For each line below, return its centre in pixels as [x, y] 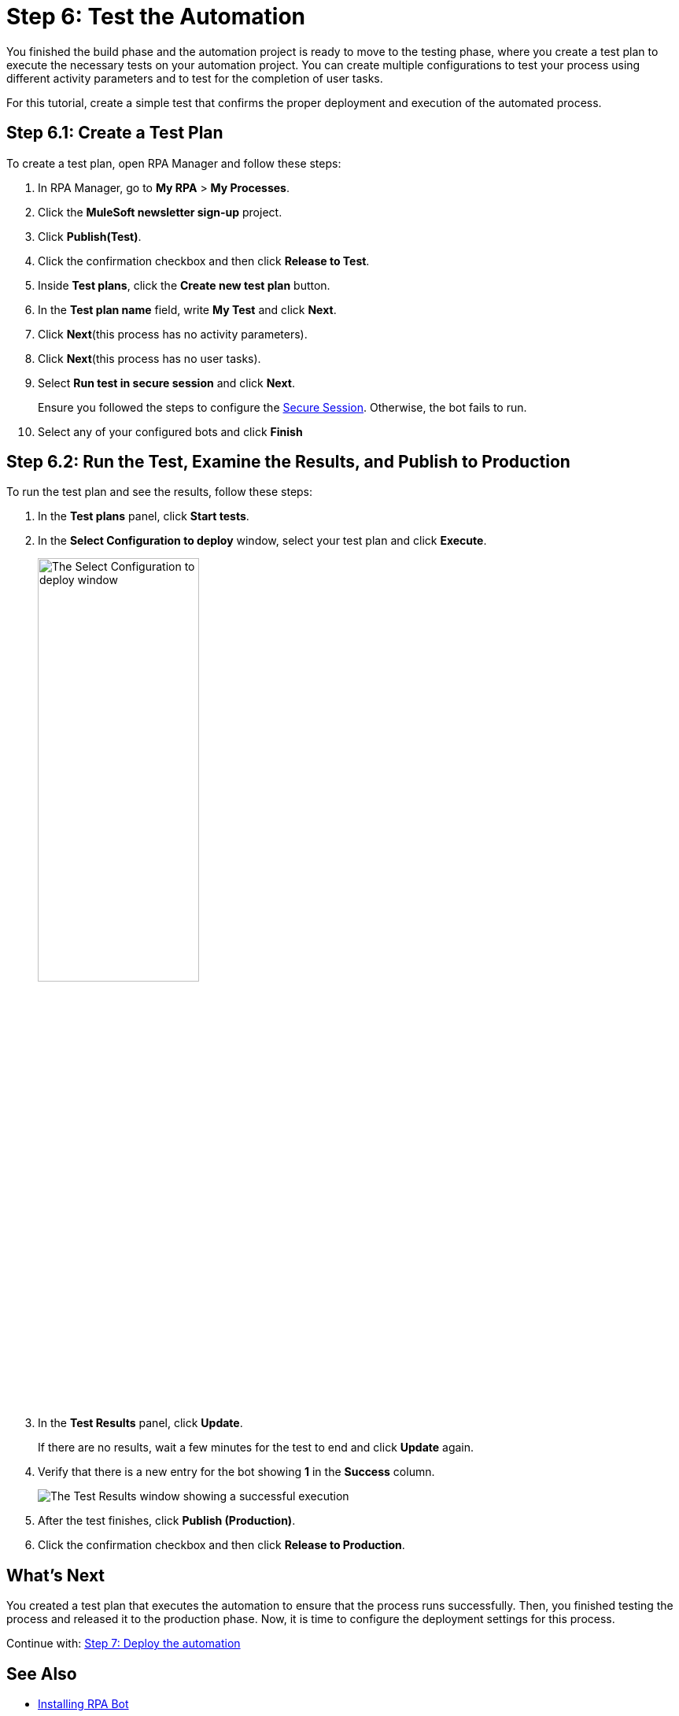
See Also [42, 1673]
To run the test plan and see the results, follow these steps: [160, 492]
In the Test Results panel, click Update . [140, 1423]
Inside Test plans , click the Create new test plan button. [184, 285]
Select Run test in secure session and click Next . [166, 383]
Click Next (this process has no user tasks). [149, 358]
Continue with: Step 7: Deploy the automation [124, 1644]
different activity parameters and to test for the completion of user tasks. [195, 78]
